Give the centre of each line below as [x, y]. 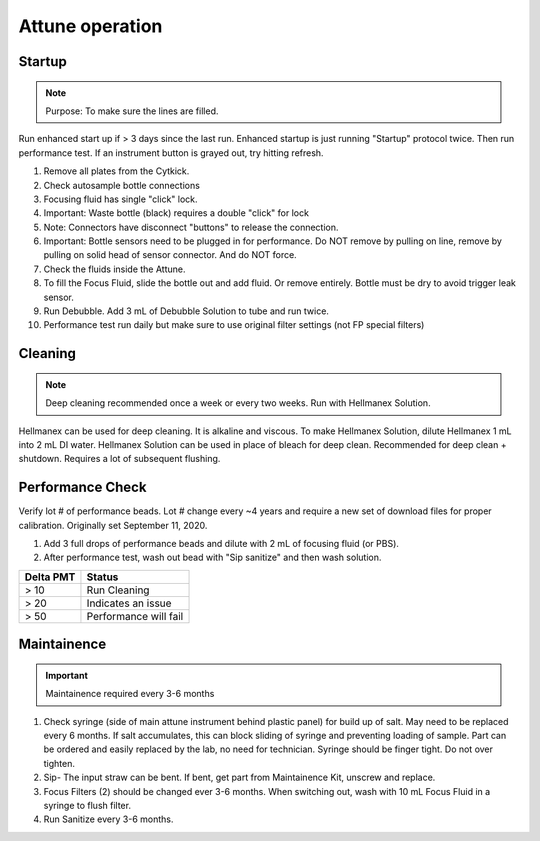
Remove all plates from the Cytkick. [116, 171]
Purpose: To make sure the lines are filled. [132, 111]
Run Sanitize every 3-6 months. [108, 819]
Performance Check [82, 487]
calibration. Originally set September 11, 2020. [113, 525]
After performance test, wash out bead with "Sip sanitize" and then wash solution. [212, 557]
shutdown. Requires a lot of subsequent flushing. [119, 459]
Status [102, 577]
